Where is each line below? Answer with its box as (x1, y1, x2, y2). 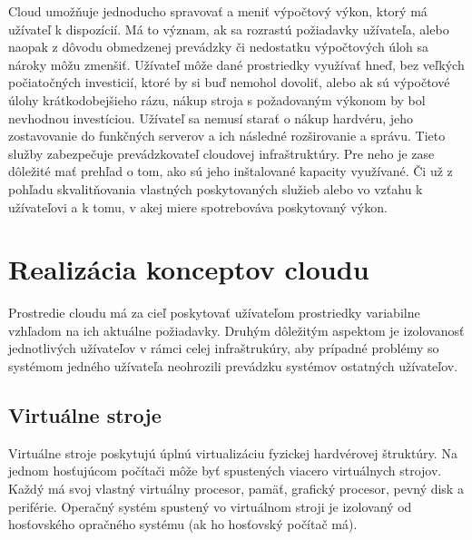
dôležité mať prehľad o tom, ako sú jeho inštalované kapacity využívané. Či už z (8, 162, 453, 181)
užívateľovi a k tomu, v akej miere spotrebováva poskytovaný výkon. (8, 197, 388, 216)
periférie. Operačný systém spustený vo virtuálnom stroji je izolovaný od (8, 496, 412, 515)
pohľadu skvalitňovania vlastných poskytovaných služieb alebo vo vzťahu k (8, 179, 423, 198)
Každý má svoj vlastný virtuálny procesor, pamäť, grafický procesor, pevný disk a (8, 479, 464, 498)
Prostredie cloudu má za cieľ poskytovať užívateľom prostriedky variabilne (8, 303, 420, 322)
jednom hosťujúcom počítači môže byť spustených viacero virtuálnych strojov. (8, 461, 442, 480)
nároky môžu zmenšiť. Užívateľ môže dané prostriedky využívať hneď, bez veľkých (8, 54, 465, 74)
